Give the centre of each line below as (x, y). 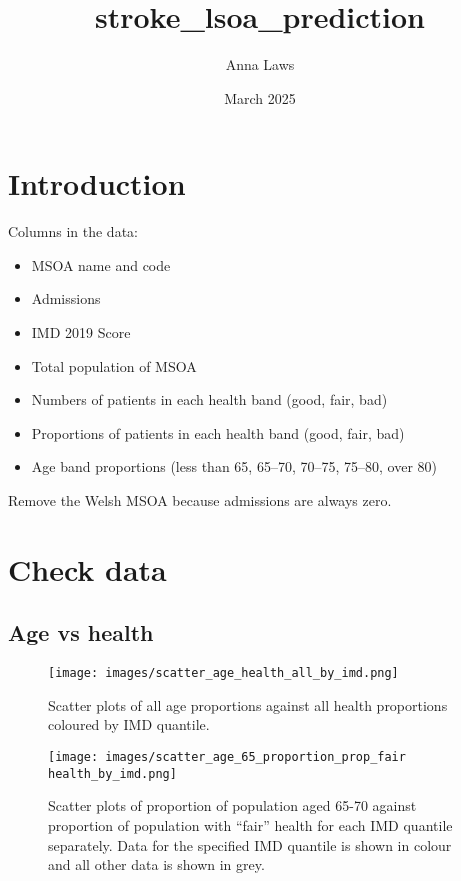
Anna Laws (260, 64)
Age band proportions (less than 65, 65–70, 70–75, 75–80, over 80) (234, 466)
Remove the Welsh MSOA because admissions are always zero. (200, 500)
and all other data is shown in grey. (156, 864)
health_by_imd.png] (112, 773)
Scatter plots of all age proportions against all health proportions (248, 704)
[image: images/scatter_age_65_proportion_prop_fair (227, 757)
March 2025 (260, 97)
